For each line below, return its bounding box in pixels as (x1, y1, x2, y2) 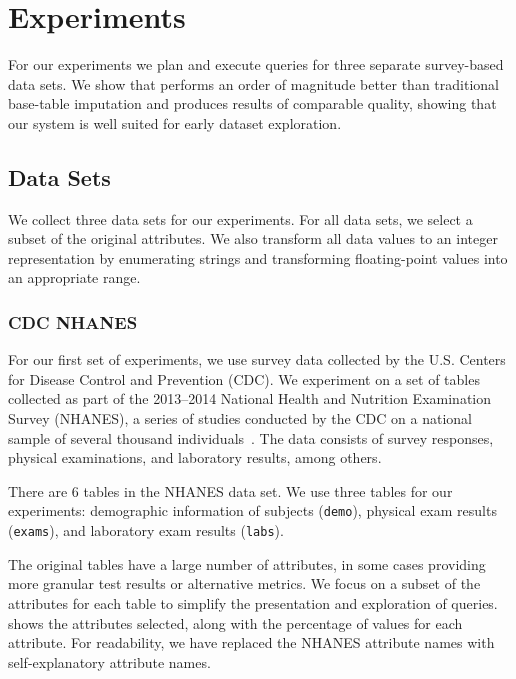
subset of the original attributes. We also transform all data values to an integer (8, 228, 498, 249)
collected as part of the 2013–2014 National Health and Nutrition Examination (8, 388, 491, 409)
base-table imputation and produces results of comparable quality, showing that (8, 93, 497, 114)
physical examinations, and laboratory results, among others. (8, 447, 382, 468)
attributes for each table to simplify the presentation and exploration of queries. (8, 592, 498, 613)
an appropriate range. (8, 267, 141, 288)
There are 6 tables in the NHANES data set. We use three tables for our (8, 480, 453, 501)
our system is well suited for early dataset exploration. (8, 112, 342, 133)
